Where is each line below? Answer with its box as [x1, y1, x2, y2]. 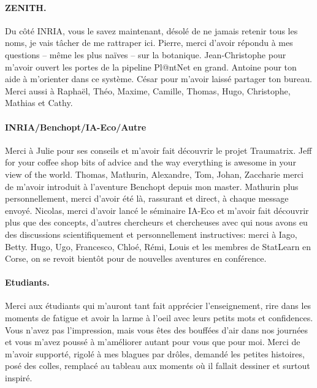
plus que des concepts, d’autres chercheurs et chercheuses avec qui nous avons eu [5, 216, 308, 229]
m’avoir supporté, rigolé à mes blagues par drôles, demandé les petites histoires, [5, 347, 305, 360]
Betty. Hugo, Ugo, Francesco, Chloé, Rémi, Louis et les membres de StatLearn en [5, 240, 311, 253]
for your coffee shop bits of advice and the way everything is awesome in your [5, 156, 296, 169]
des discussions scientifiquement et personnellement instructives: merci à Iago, [5, 227, 297, 240]
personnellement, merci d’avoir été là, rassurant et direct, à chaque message [5, 192, 289, 205]
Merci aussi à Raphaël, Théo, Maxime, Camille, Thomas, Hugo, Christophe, [5, 84, 291, 97]
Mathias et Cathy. [5, 96, 73, 109]
